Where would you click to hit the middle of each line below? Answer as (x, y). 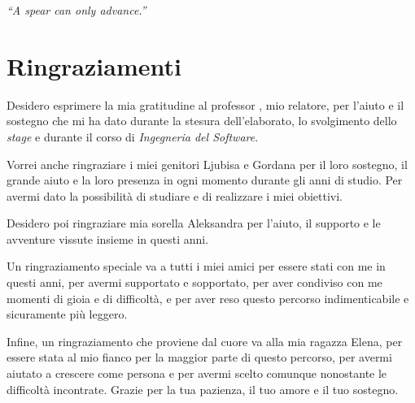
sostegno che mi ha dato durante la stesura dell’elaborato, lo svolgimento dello (202, 121)
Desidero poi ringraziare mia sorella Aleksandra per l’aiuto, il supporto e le (194, 223)
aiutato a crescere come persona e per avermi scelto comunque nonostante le (197, 373)
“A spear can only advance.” (76, 10)
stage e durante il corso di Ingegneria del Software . (133, 136)
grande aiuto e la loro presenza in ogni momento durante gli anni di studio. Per (205, 180)
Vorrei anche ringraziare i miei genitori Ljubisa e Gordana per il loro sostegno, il (207, 164)
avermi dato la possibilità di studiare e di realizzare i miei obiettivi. (175, 195)
